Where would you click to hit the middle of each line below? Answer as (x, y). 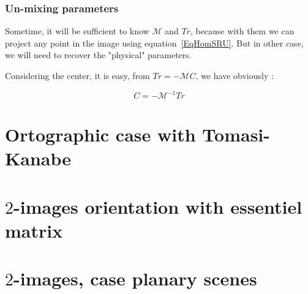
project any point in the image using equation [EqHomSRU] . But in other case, (154, 43)
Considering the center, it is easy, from (77, 75)
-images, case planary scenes (135, 278)
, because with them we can (242, 31)
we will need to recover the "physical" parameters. (98, 55)
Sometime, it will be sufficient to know (77, 31)
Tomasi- (236, 134)
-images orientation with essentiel (158, 206)
